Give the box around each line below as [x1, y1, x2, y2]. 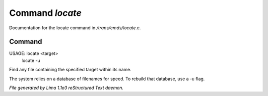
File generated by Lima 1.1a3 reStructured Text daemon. [9, 85, 124, 91]
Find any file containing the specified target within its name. [9, 67, 132, 73]
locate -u [21, 57, 41, 63]
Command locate [9, 7, 82, 18]
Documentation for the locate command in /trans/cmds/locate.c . [9, 25, 141, 31]
